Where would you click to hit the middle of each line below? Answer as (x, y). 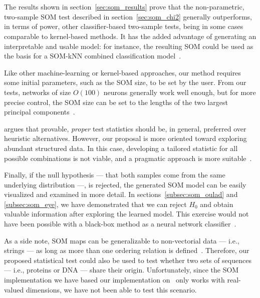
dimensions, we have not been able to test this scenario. (111, 289)
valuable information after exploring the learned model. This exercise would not (126, 214)
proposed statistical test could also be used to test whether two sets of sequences (128, 260)
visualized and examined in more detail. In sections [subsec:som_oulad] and (121, 194)
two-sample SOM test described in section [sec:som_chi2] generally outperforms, (128, 16)
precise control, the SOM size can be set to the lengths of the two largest (116, 102)
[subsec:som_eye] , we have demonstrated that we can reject (95, 204)
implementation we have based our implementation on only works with (114, 280)
